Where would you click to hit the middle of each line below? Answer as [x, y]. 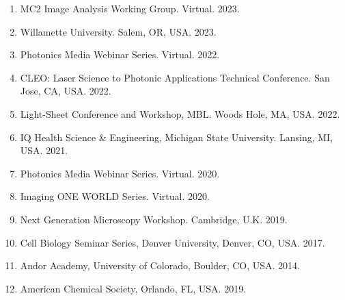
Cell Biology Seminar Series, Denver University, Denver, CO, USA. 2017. [172, 242]
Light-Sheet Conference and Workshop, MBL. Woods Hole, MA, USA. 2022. [180, 113]
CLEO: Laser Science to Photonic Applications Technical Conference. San [175, 77]
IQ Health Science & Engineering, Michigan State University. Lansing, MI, [177, 137]
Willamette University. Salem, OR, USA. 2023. [118, 31]
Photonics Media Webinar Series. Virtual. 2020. [120, 173]
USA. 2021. [44, 150]
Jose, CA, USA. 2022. [66, 91]
